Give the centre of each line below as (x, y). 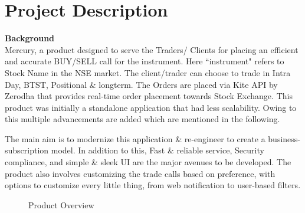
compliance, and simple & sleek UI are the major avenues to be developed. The (148, 162)
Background (30, 38)
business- (284, 138)
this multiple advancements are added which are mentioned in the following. (142, 119)
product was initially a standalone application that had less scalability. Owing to (151, 107)
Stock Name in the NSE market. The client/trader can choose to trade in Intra (148, 72)
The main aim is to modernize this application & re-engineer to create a (135, 138)
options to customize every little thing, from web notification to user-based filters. (153, 185)
